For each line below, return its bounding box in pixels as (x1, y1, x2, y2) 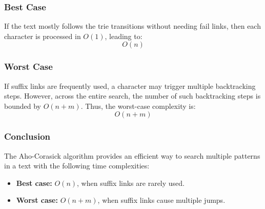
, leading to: (105, 30, 142, 41)
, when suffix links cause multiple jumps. (97, 195, 226, 205)
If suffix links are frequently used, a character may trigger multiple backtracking (4, 80, 256, 91)
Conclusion (4, 130, 50, 143)
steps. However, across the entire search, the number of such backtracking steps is (4, 90, 261, 101)
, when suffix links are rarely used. (77, 177, 185, 188)
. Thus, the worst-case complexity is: (80, 100, 196, 111)
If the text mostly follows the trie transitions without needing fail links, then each (4, 21, 261, 31)
